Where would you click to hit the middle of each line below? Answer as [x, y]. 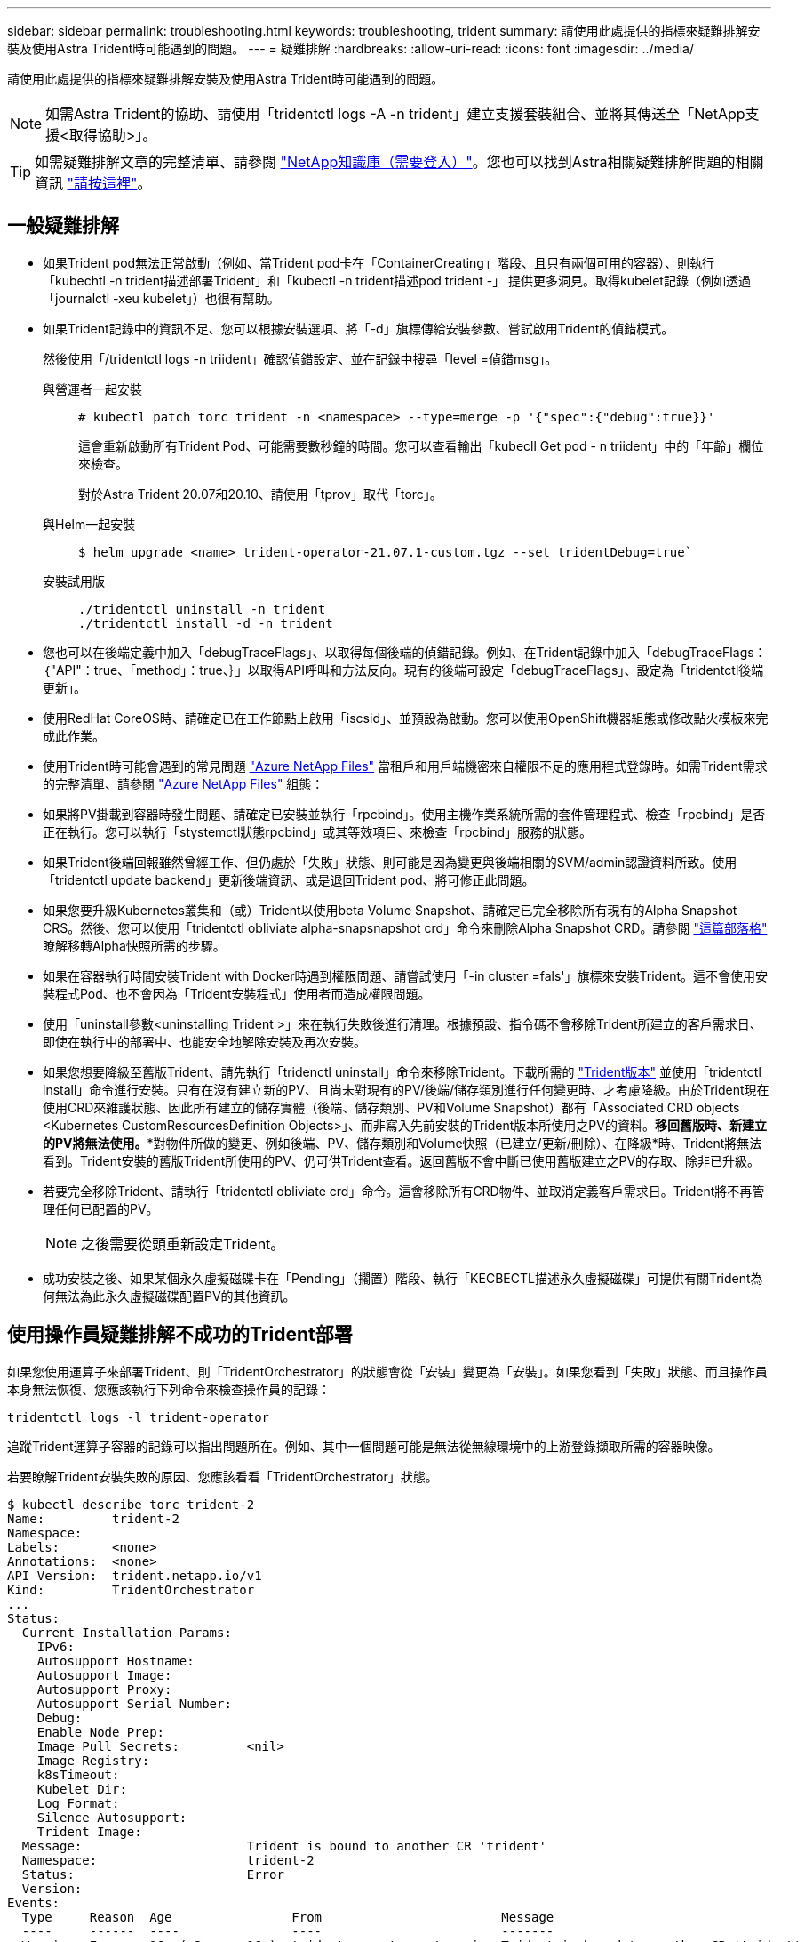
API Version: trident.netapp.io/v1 [135, 1575]
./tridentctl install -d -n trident [206, 623]
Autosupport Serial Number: [134, 1703]
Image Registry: [93, 1760]
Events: [34, 1902]
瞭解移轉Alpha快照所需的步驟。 [134, 945]
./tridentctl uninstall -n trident [202, 609]
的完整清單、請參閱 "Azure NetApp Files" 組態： [183, 783]
